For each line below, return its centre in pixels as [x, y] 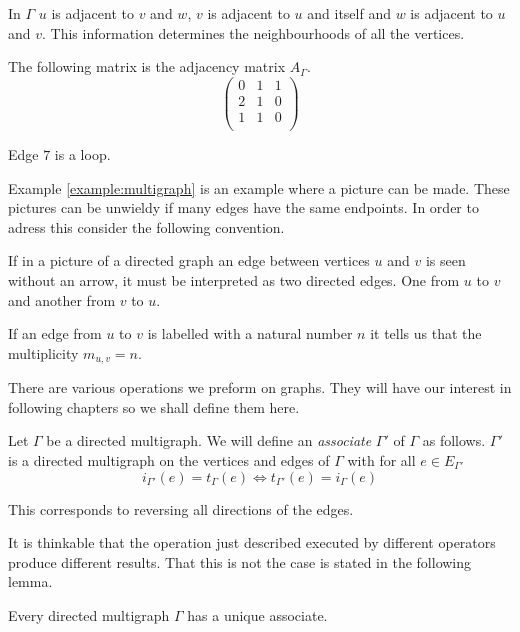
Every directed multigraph [89, 614]
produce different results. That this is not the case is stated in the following [240, 561]
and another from [62, 299]
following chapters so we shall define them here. [154, 406]
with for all [381, 459]
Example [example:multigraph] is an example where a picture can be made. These [259, 187]
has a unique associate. [257, 614]
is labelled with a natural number [250, 333]
